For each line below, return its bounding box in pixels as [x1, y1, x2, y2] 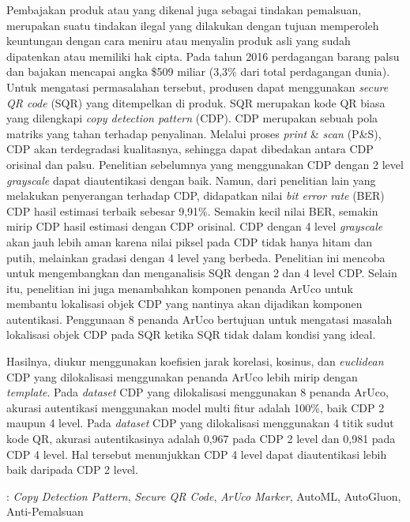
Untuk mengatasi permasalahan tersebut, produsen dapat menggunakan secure [6, 78, 389, 95]
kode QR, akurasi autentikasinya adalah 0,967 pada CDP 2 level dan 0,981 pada [6, 430, 396, 447]
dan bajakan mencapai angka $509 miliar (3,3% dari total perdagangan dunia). [6, 63, 390, 80]
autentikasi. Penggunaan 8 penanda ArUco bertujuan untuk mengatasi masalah [6, 310, 393, 327]
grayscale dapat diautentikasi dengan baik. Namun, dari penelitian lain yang [6, 171, 376, 188]
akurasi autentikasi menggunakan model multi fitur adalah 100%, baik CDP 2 [6, 399, 385, 415]
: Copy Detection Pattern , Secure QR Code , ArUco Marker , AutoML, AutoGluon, [6, 487, 401, 504]
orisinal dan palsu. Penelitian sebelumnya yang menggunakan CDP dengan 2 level [6, 156, 404, 172]
